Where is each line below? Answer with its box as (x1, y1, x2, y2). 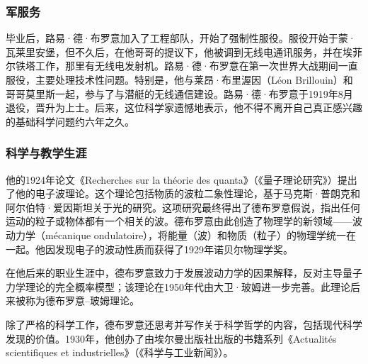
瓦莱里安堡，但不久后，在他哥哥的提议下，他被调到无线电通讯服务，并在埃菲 (6, 44, 362, 59)
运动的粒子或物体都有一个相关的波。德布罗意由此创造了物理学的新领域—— (6, 214, 352, 228)
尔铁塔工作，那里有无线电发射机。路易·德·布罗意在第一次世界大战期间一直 (6, 58, 358, 73)
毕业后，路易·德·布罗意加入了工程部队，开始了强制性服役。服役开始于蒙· (6, 31, 356, 45)
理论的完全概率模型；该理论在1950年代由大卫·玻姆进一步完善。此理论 (25, 279, 350, 294)
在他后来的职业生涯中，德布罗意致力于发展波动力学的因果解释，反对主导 (6, 265, 343, 280)
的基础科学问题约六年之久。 (6, 114, 134, 128)
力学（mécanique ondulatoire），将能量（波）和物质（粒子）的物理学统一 (15, 227, 347, 242)
